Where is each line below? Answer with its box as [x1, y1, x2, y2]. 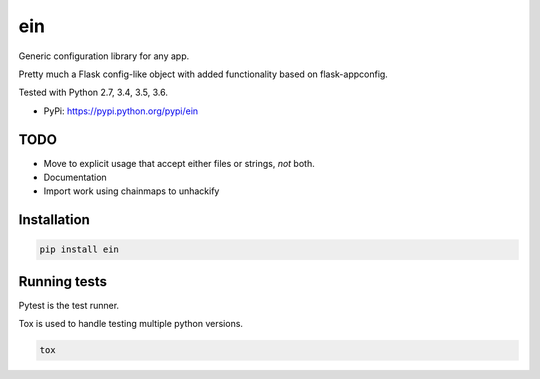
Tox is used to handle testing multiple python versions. [18, 318, 244, 330]
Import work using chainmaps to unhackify [43, 185, 220, 197]
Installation [18, 211, 90, 229]
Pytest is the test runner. [18, 299, 120, 311]
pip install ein [39, 244, 120, 255]
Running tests [18, 273, 108, 290]
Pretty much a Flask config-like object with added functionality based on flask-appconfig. [18, 68, 389, 80]
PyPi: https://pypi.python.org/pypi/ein [43, 105, 199, 117]
